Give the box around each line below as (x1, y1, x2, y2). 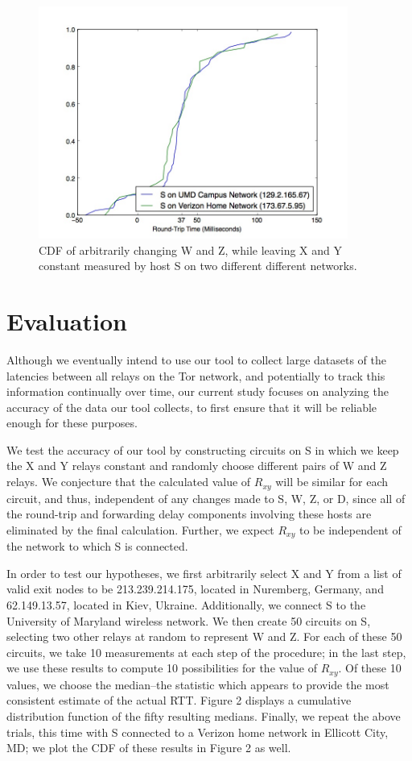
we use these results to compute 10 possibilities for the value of (6, 659, 317, 676)
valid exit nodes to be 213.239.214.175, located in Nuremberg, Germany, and (6, 580, 384, 597)
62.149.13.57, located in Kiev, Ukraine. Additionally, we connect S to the (6, 596, 366, 613)
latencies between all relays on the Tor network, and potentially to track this (6, 367, 385, 384)
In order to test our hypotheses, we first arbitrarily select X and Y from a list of (6, 564, 402, 581)
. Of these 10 (338, 659, 402, 676)
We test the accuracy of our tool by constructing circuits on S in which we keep (6, 441, 399, 458)
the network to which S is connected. (6, 538, 188, 555)
